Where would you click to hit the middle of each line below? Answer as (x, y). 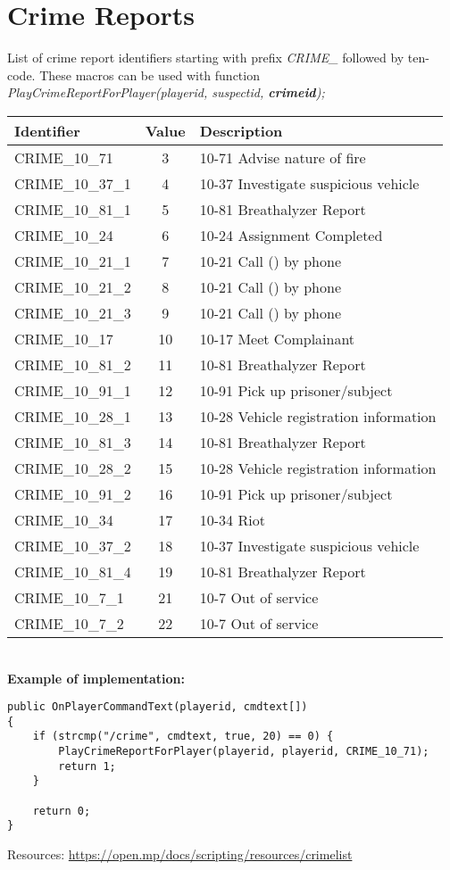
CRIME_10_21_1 (73, 261)
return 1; (87, 766)
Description (241, 130)
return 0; (62, 811)
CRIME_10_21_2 (73, 286)
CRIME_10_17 (64, 338)
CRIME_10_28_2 (73, 468)
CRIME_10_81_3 (73, 442)
